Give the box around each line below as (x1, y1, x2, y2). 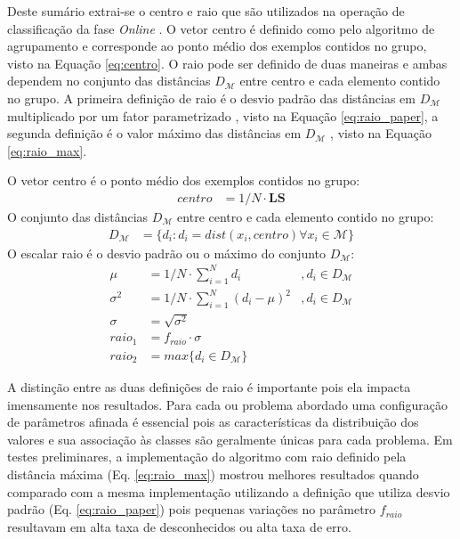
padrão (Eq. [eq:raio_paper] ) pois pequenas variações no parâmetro (7, 500, 376, 519)
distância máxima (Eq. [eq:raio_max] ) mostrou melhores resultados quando (7, 464, 419, 483)
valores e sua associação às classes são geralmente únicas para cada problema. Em (7, 429, 453, 448)
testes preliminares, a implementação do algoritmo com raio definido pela (7, 447, 407, 466)
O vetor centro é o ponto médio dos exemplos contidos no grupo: (7, 171, 360, 190)
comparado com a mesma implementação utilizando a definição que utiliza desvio (7, 482, 450, 501)
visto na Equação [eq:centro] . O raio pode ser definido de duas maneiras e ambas (7, 53, 448, 72)
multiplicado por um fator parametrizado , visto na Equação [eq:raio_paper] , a (7, 106, 439, 125)
